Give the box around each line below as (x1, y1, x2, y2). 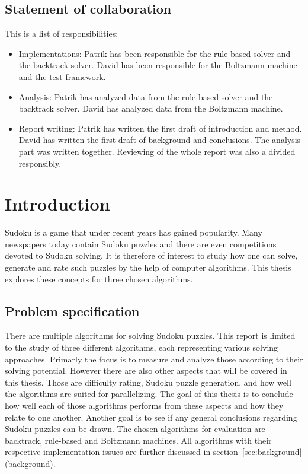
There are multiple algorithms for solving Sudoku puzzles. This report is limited (5, 329, 296, 342)
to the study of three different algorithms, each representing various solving (5, 341, 278, 354)
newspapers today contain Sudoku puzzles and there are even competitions (5, 237, 277, 250)
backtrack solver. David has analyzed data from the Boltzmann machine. (18, 102, 283, 114)
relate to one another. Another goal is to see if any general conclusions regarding (5, 411, 297, 423)
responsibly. (18, 157, 62, 169)
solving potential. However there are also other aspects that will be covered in (5, 364, 287, 377)
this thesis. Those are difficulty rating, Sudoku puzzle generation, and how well (5, 376, 291, 388)
